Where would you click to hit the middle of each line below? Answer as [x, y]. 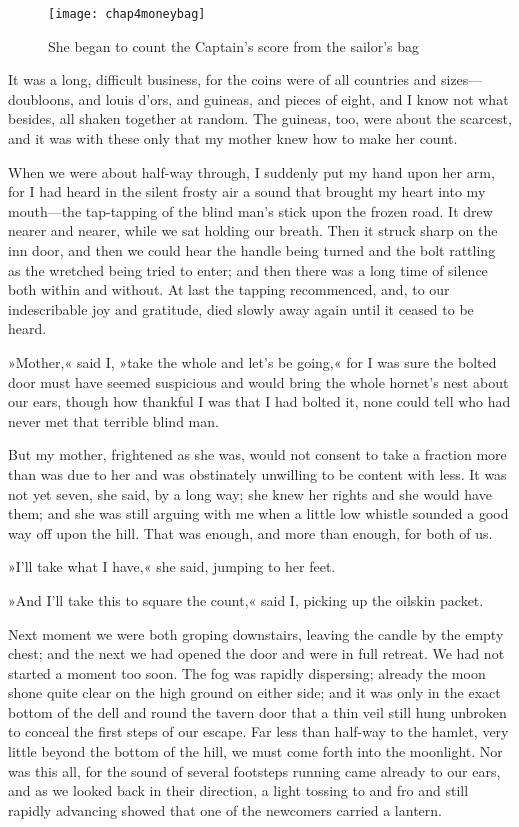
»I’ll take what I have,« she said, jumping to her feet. [172, 566]
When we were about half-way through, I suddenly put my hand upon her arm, [251, 171]
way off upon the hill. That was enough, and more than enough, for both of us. [250, 532]
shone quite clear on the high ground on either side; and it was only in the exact [254, 692]
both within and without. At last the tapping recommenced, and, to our [229, 289]
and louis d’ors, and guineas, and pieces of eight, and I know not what [293, 98]
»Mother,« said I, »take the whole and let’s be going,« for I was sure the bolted [252, 361]
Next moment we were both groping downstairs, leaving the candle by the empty [256, 633]
